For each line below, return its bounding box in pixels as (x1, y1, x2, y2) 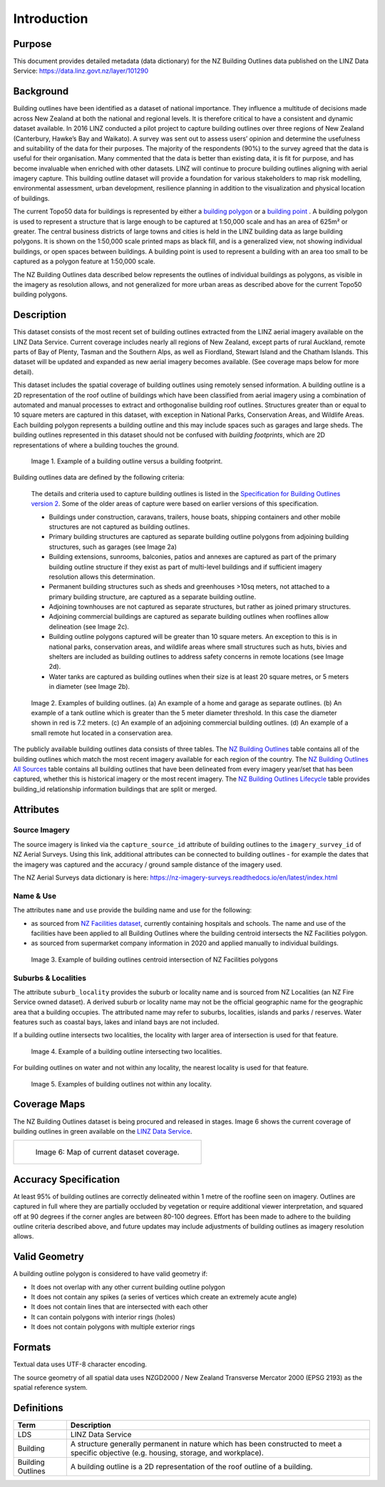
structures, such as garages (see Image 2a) (48, 543, 178, 551)
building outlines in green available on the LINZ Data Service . (13, 1126, 192, 1135)
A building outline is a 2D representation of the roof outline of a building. (70, 1461, 313, 1471)
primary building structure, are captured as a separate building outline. (48, 593, 257, 601)
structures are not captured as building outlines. (48, 522, 190, 531)
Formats (13, 1341, 51, 1354)
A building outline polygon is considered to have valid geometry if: (13, 1269, 208, 1278)
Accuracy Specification (13, 1173, 120, 1185)
